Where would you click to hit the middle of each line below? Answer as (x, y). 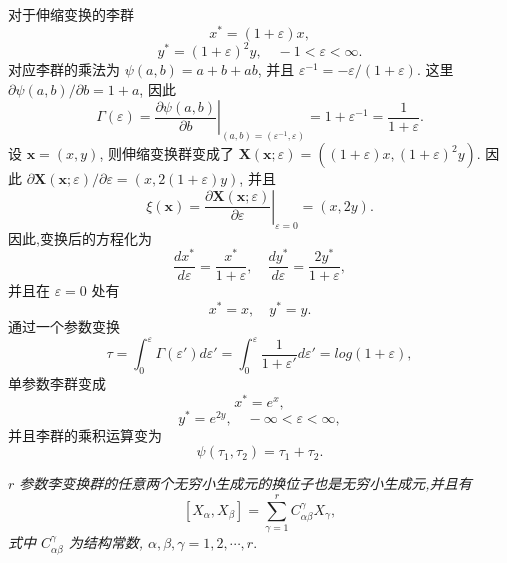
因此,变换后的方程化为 (80, 237)
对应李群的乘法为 (64, 69)
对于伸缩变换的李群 (71, 14)
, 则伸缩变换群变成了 (166, 153)
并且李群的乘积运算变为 (85, 434)
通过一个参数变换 (64, 326)
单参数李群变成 (57, 382)
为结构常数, (105, 541)
